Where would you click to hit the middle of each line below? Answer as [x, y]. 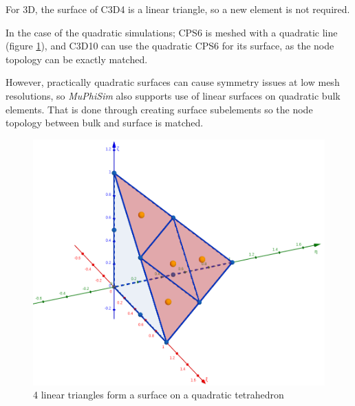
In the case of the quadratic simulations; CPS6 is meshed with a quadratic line [172, 32]
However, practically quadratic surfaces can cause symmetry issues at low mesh [173, 82]
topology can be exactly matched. [77, 59]
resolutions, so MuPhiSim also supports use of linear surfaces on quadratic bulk [173, 95]
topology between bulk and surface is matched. [105, 123]
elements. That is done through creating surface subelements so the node [159, 109]
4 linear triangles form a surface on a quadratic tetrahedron [159, 395]
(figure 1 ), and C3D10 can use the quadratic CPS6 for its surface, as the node [170, 46]
